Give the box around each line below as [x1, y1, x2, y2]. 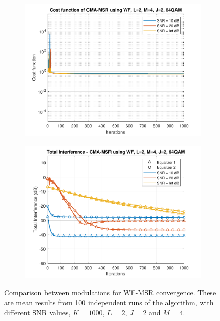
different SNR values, [4, 307, 71, 317]
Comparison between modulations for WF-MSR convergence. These [4, 287, 216, 297]
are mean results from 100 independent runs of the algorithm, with [4, 297, 214, 308]
